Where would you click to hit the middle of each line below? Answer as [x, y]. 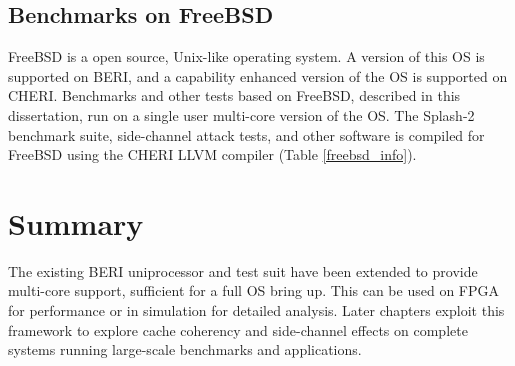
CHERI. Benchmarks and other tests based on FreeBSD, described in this [234, 95]
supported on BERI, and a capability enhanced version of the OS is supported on [258, 75]
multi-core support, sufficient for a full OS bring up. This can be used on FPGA [253, 290]
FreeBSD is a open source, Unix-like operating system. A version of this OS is [246, 56]
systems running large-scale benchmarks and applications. [185, 349]
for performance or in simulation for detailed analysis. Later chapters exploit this [256, 310]
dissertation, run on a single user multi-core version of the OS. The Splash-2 [241, 114]
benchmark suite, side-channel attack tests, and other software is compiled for [246, 134]
